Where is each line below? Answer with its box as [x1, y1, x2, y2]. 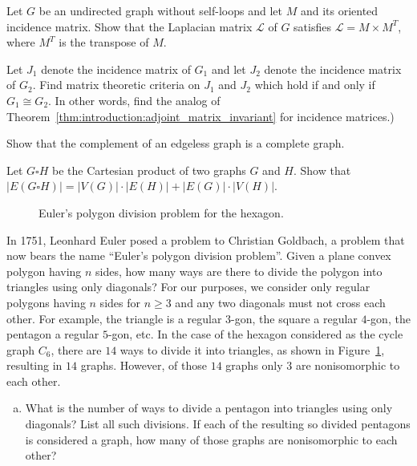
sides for [99, 294, 140, 310]
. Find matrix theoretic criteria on [32, 76, 200, 93]
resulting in [6, 357, 63, 374]
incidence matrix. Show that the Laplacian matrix [6, 18, 253, 34]
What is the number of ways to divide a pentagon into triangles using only [25, 399, 393, 416]
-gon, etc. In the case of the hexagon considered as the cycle [107, 326, 403, 342]
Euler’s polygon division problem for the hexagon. [38, 204, 284, 221]
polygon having [6, 262, 82, 279]
